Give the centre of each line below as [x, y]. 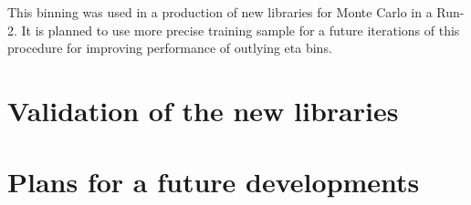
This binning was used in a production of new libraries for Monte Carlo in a [220, 12]
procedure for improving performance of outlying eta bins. [170, 48]
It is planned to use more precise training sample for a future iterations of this [241, 30]
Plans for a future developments [214, 182]
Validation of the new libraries [203, 110]
